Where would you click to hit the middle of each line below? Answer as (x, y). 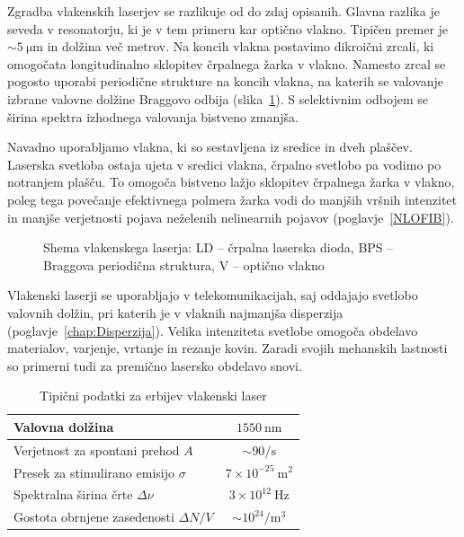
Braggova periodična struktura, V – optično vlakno (184, 264)
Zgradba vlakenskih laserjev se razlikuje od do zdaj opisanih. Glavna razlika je (223, 11)
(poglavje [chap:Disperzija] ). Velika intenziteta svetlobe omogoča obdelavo (213, 330)
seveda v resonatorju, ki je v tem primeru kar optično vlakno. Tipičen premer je (228, 28)
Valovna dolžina (64, 426)
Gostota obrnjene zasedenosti (94, 517)
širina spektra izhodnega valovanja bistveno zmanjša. (153, 116)
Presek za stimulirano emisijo (94, 472)
